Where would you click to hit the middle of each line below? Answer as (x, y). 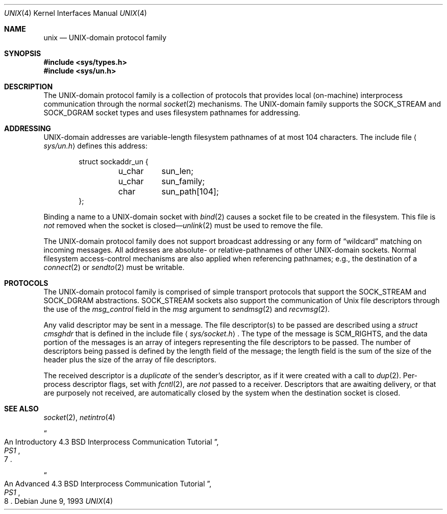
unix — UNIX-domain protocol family (105, 38)
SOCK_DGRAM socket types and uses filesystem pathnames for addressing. (172, 113)
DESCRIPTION (29, 87)
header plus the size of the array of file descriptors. (130, 360)
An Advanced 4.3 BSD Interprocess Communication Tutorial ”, (108, 484)
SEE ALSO (21, 409)
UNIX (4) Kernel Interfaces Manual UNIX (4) (76, 13)
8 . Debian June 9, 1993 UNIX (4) (58, 501)
